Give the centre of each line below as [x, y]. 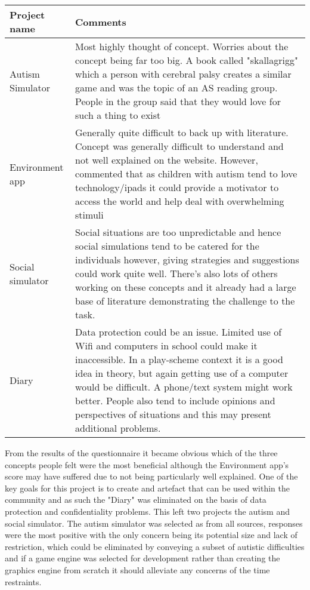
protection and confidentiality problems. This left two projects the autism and [148, 511]
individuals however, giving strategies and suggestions [187, 259]
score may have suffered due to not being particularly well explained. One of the [151, 476]
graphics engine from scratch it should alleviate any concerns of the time [137, 569]
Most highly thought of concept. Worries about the [182, 46]
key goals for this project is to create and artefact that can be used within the [148, 488]
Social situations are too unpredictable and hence [178, 232]
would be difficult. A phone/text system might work [184, 387]
